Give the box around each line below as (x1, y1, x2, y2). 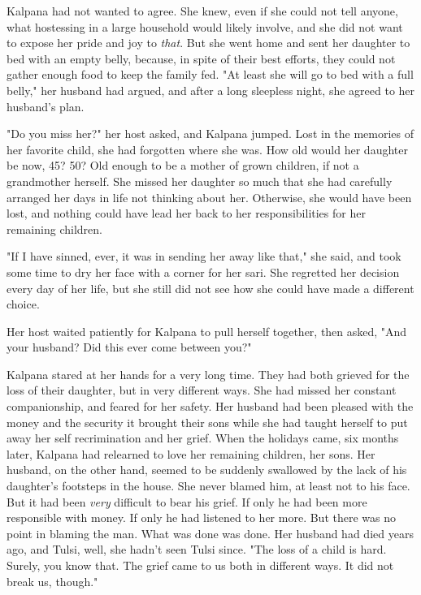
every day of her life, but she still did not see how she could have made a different (7, 279, 414, 296)
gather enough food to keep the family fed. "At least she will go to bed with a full (7, 66, 414, 83)
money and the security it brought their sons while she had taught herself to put (7, 413, 408, 430)
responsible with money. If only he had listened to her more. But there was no (7, 509, 396, 526)
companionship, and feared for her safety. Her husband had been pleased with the (7, 398, 414, 415)
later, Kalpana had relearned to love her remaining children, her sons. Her (7, 445, 375, 462)
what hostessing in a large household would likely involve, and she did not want (7, 18, 403, 35)
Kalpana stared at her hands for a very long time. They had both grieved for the (7, 365, 410, 382)
